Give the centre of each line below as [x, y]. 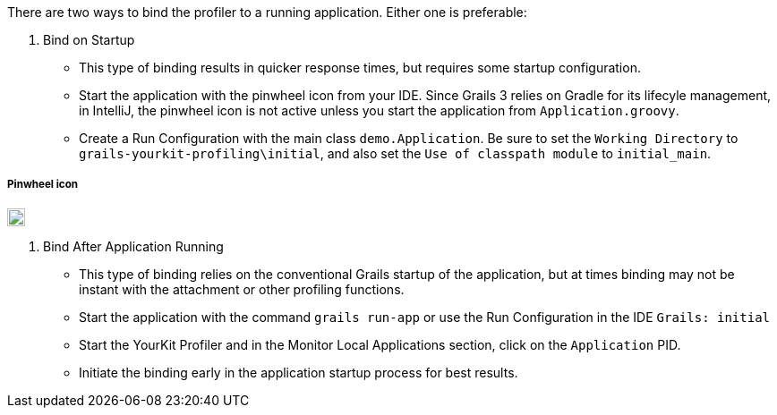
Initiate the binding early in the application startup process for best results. [299, 372]
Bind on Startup [89, 40]
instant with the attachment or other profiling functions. [242, 289]
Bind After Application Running [133, 246]
